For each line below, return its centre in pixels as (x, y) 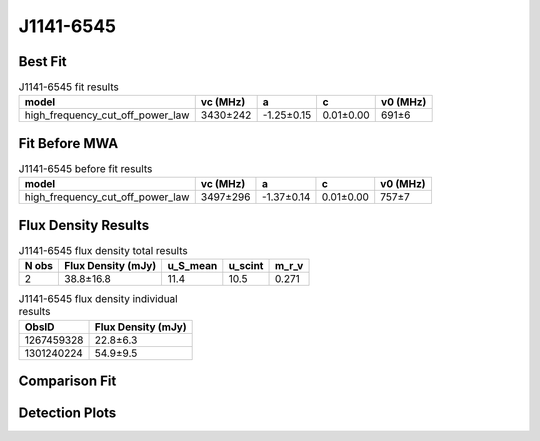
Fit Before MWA (68, 143)
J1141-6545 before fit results (85, 169)
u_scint (246, 266)
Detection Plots (67, 413)
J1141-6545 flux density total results (103, 251)
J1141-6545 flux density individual (98, 299)
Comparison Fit (67, 381)
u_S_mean (192, 266)
